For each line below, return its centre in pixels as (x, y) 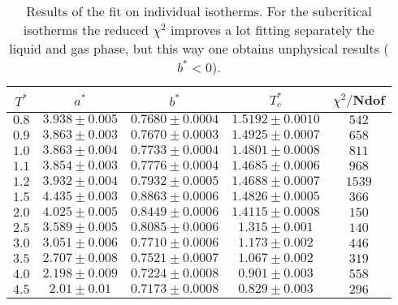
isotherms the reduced (86, 30)
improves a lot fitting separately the (273, 30)
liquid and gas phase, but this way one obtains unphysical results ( (199, 48)
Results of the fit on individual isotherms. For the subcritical (199, 11)
